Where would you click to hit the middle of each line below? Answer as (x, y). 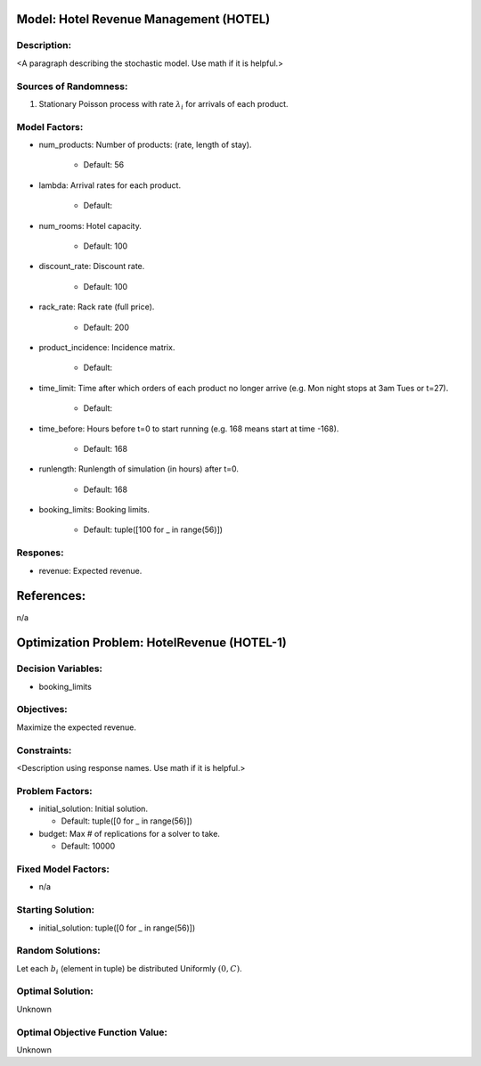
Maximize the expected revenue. (77, 727)
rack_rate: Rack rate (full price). (97, 307)
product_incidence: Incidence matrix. (107, 347)
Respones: (40, 553)
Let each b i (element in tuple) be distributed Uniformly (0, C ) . (129, 969)
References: (51, 596)
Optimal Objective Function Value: (92, 1032)
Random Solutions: (59, 951)
